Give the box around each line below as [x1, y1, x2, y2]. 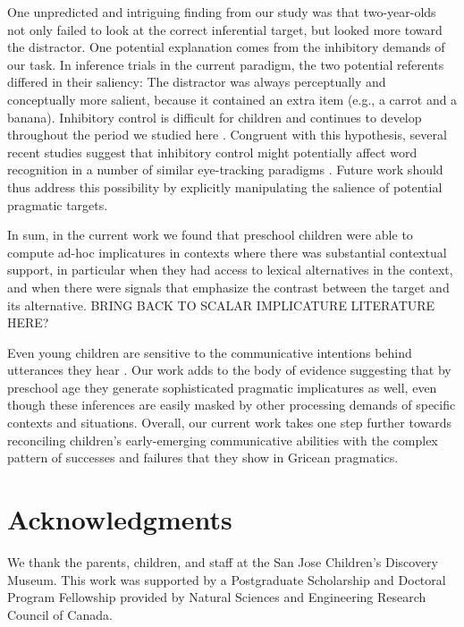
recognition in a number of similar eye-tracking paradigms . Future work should [7, 160, 443, 179]
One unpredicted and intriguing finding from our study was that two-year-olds [7, 3, 436, 21]
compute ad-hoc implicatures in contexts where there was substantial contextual [7, 242, 447, 261]
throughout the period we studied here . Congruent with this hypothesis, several [7, 125, 447, 144]
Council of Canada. [7, 605, 113, 623]
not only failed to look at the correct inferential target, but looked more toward [7, 20, 443, 38]
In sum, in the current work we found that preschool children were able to [7, 225, 413, 244]
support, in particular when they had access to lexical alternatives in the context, [7, 260, 453, 279]
